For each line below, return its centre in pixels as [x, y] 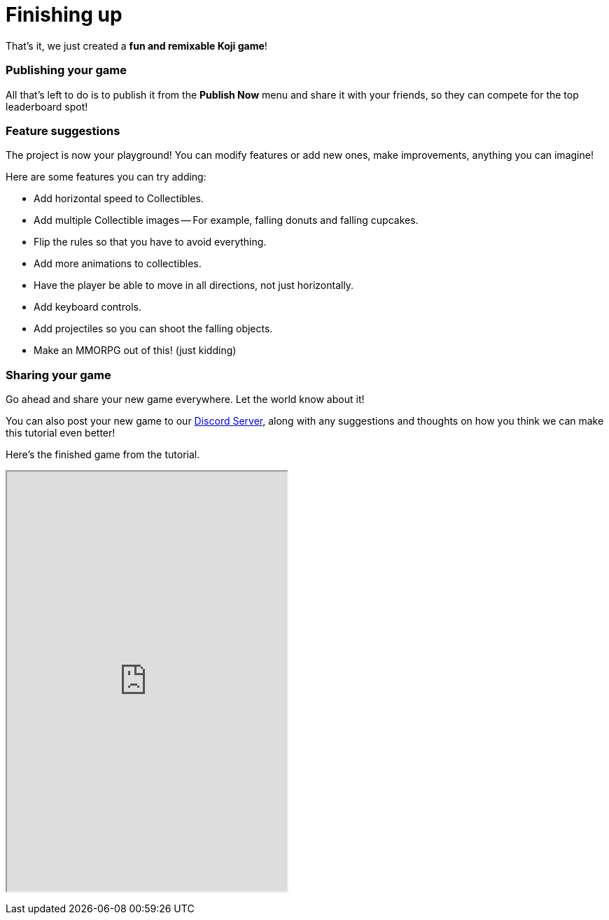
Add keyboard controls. [87, 307]
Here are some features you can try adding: [106, 177]
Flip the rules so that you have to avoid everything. [150, 242]
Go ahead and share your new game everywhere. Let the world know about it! [185, 399]
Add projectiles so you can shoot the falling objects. [153, 329]
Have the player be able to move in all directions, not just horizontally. [194, 285]
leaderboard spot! [47, 106]
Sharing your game [58, 375]
